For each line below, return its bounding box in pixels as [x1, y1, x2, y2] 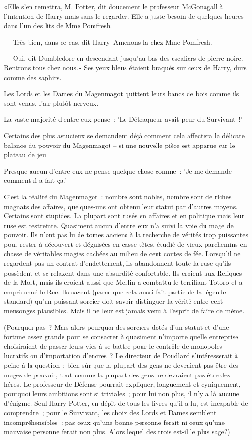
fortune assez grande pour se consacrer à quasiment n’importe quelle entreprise [4, 331, 238, 342]
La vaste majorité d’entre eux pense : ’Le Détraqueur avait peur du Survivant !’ [4, 114, 243, 124]
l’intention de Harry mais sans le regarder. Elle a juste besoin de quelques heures [4, 11, 244, 21]
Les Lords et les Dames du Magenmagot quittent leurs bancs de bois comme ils [4, 88, 239, 98]
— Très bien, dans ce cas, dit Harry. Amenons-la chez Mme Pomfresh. [4, 36, 212, 47]
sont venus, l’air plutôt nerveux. [4, 98, 99, 108]
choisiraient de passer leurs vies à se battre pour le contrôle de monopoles [4, 341, 222, 351]
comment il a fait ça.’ [4, 175, 66, 185]
